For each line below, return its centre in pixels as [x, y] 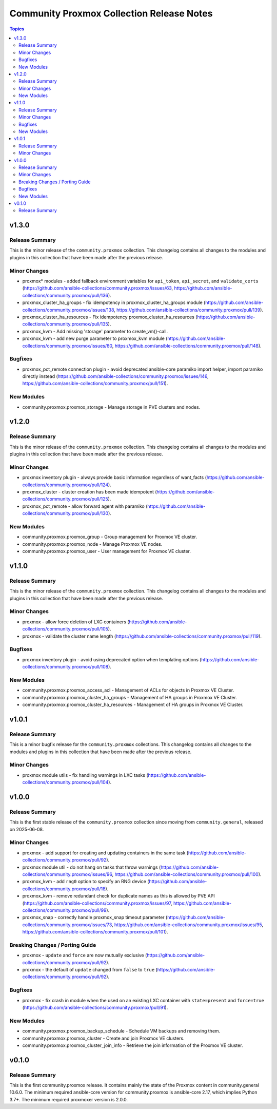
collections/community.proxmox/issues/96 [67, 874]
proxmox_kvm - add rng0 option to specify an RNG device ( [86, 882]
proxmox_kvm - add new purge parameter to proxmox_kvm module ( [95, 338]
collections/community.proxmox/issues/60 [67, 346]
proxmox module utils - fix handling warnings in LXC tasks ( [85, 775]
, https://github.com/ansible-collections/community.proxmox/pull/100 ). [187, 874]
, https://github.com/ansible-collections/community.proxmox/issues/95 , [187, 925]
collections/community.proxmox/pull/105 [65, 629]
